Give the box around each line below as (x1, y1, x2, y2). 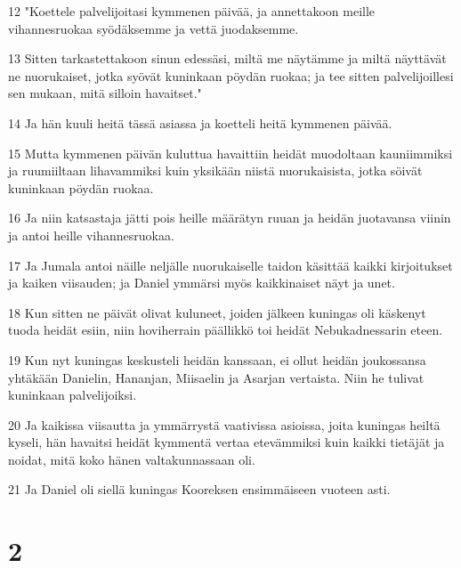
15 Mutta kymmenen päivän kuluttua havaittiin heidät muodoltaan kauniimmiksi (8, 143, 453, 162)
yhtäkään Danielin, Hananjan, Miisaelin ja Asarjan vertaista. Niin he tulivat (8, 368, 425, 386)
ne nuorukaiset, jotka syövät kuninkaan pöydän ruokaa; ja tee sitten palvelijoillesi (8, 66, 454, 85)
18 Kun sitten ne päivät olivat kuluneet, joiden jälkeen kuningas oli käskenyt (8, 303, 426, 321)
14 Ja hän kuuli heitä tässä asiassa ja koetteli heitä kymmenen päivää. (8, 113, 392, 132)
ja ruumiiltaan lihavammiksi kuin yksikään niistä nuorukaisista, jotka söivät (8, 161, 423, 180)
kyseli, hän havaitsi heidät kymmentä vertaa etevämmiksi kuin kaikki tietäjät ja (8, 433, 445, 451)
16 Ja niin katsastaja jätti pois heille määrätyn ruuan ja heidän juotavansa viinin (8, 208, 451, 227)
